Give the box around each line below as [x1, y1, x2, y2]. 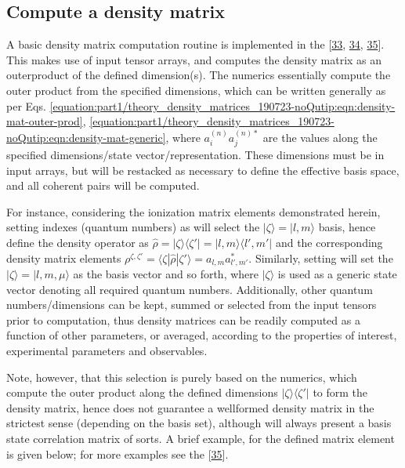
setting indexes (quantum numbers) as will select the [6, 219, 260, 235]
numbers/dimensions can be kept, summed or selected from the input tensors [6, 296, 377, 313]
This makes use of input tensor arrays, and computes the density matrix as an [6, 51, 382, 67]
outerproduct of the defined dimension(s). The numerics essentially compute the [6, 67, 391, 83]
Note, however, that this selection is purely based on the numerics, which [6, 368, 357, 385]
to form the [313, 384, 368, 401]
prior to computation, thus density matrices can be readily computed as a [6, 311, 360, 328]
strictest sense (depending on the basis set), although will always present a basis [6, 415, 392, 431]
